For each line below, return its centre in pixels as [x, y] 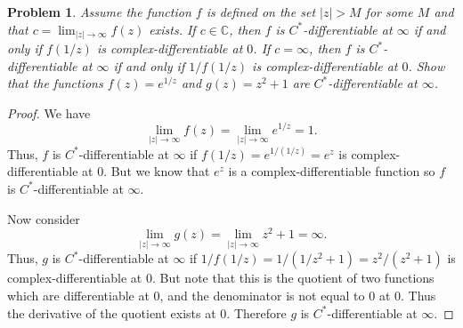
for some [389, 12]
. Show [426, 65]
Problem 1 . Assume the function [99, 12]
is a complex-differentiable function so [332, 171]
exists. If [172, 29]
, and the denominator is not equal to [262, 296]
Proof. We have [49, 112]
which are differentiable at [78, 296]
